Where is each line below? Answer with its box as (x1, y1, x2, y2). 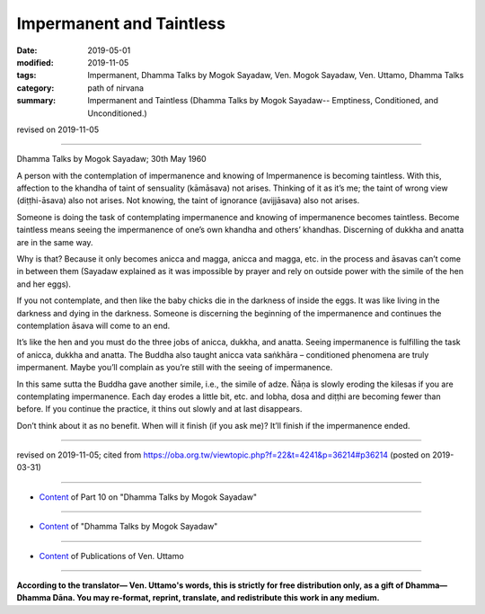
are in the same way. (16, 236, 93, 247)
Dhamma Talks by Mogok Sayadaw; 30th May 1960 (16, 154, 207, 165)
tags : (16, 70, 37, 81)
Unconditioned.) (87, 108, 147, 119)
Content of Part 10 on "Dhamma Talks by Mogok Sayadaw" (39, 491, 258, 503)
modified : (16, 57, 54, 67)
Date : (16, 45, 38, 56)
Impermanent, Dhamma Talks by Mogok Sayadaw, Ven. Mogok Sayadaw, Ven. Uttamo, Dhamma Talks (87, 70, 464, 81)
